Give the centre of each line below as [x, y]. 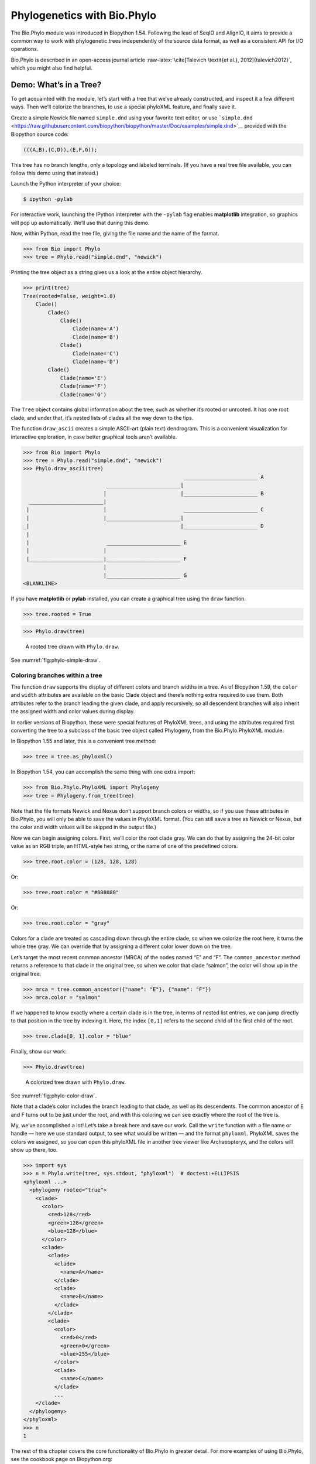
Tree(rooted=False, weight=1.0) [70, 296]
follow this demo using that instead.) [55, 173]
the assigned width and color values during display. [73, 712]
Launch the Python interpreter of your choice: [66, 184]
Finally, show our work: [39, 1052]
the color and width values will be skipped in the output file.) [84, 827]
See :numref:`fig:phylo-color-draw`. [54, 1096]
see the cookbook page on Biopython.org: [61, 1459]
